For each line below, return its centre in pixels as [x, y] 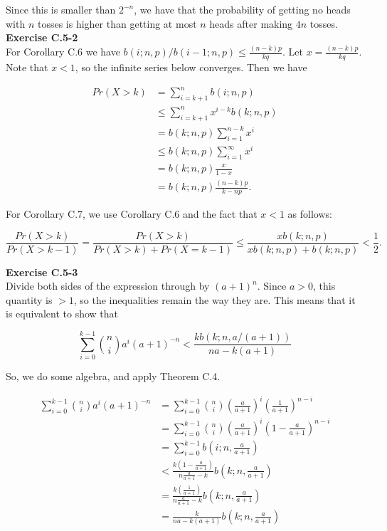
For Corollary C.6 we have [63, 52]
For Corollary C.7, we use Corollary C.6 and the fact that [132, 214]
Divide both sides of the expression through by [108, 286]
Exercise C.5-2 [42, 37]
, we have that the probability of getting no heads [242, 9]
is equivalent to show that [62, 314]
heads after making [251, 23]
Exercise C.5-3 [42, 272]
